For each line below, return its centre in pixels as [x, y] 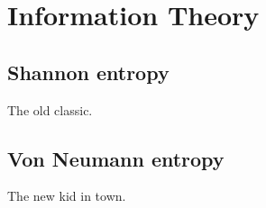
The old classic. [50, 109]
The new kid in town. [67, 196]
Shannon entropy [88, 72]
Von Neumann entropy [116, 158]
